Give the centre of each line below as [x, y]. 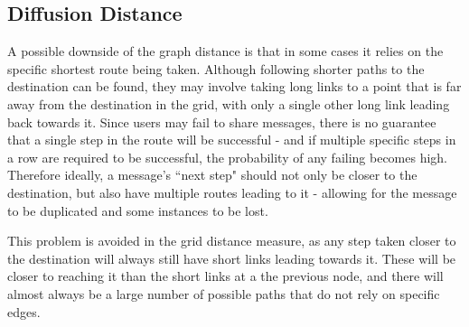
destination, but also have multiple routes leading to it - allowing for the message [232, 192]
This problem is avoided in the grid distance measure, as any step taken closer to [232, 241]
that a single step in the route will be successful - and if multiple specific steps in [232, 140]
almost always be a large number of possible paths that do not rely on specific [224, 293]
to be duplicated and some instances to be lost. [138, 210]
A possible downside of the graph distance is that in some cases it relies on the [225, 51]
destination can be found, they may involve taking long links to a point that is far [234, 86]
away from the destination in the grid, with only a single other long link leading [229, 103]
